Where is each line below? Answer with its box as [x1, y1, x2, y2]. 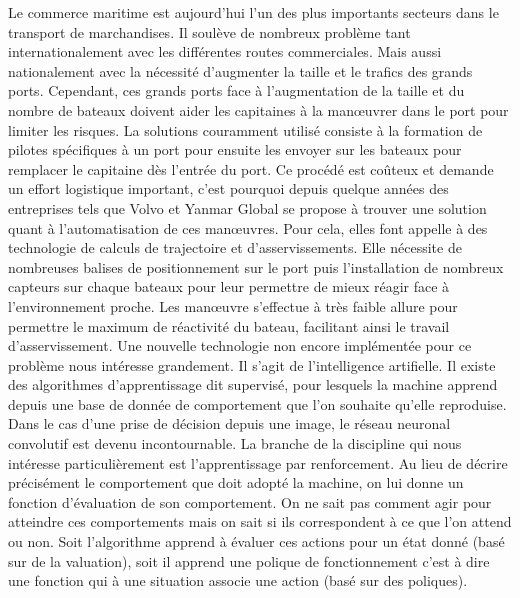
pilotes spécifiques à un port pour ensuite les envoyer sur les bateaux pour [8, 139, 462, 160]
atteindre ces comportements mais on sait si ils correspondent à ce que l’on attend [8, 511, 512, 532]
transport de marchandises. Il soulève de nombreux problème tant [8, 21, 411, 42]
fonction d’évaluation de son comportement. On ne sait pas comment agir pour [8, 491, 492, 512]
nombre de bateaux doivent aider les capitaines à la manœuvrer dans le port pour [8, 99, 509, 120]
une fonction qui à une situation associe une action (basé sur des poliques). [8, 570, 468, 591]
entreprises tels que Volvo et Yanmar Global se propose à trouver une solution [8, 197, 487, 218]
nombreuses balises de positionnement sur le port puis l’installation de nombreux [8, 256, 504, 277]
